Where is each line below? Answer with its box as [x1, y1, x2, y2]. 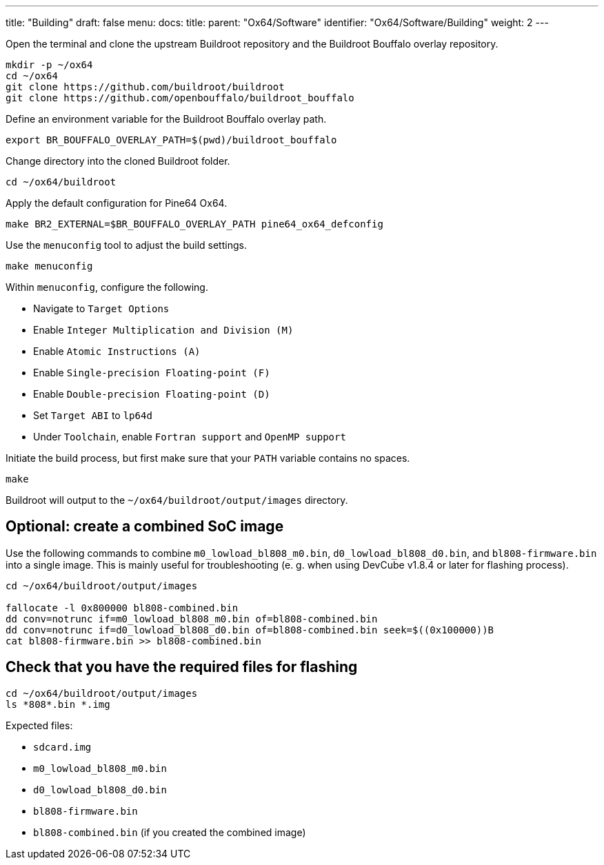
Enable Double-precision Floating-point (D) [33, 388, 270, 400]
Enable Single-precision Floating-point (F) [33, 367, 270, 378]
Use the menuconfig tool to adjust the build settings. [6, 239, 247, 251]
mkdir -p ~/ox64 [6, 59, 93, 70]
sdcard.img [33, 741, 92, 753]
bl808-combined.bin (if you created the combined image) [33, 826, 306, 838]
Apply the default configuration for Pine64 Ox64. [6, 197, 228, 209]
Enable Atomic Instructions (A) [33, 345, 201, 357]
